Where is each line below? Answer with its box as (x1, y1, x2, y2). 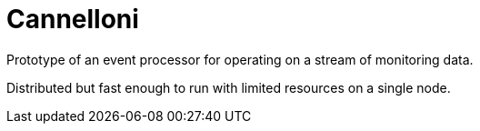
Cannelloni (6, 4, 139, 35)
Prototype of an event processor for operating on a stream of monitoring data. (6, 51, 474, 67)
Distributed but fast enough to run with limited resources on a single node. (6, 79, 451, 96)
